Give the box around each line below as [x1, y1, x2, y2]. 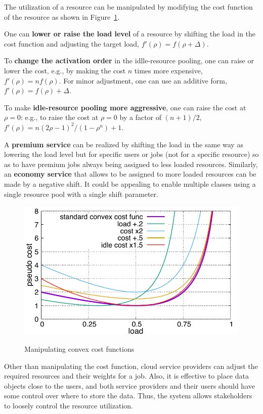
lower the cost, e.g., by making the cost [4, 65, 126, 75]
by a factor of [119, 112, 162, 122]
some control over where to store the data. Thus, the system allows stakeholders [4, 390, 252, 401]
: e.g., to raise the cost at [20, 112, 99, 122]
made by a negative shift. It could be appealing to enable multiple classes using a [4, 178, 256, 189]
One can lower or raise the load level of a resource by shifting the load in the [4, 28, 256, 39]
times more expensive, [134, 65, 203, 75]
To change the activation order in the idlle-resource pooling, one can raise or [4, 55, 254, 66]
